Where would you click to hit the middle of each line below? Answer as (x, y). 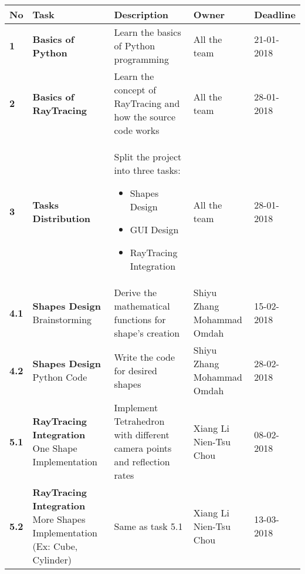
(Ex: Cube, (55, 546)
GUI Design (154, 229)
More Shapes (59, 519)
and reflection (142, 461)
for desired (136, 370)
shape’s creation (147, 333)
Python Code (60, 377)
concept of (135, 90)
